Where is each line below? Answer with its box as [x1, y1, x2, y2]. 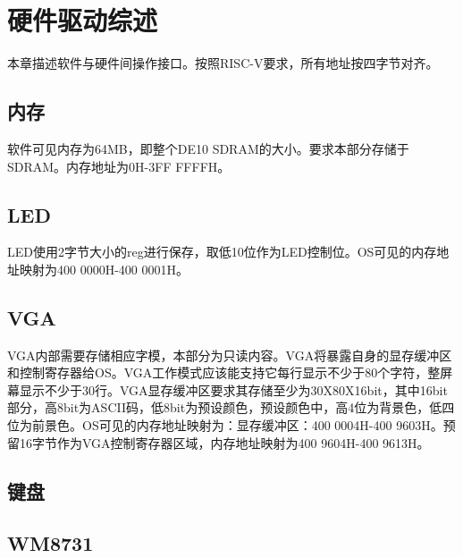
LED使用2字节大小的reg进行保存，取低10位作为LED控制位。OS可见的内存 [7, 242, 437, 261]
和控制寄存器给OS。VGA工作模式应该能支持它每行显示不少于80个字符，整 [7, 363, 441, 382]
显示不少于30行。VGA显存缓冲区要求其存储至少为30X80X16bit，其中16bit [19, 380, 448, 399]
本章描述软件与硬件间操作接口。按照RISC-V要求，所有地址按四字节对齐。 [7, 54, 439, 72]
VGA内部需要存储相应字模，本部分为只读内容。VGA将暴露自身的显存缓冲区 [7, 345, 452, 364]
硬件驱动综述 [7, 2, 158, 38]
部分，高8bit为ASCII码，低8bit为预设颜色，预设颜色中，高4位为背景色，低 [7, 398, 442, 417]
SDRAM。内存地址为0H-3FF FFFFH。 [7, 156, 231, 175]
